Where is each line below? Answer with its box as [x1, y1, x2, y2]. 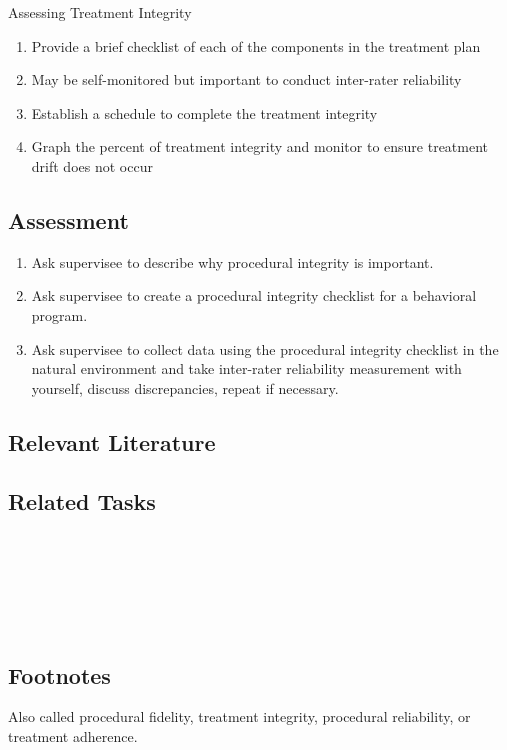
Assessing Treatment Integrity [8, 2, 192, 22]
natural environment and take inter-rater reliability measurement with [31, 358, 462, 379]
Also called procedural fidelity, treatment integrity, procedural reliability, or [8, 706, 471, 727]
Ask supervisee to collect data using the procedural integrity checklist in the [31, 338, 499, 359]
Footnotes [8, 659, 111, 690]
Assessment [8, 204, 129, 235]
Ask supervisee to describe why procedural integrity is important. [31, 251, 434, 272]
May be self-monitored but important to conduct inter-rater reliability [31, 69, 462, 90]
